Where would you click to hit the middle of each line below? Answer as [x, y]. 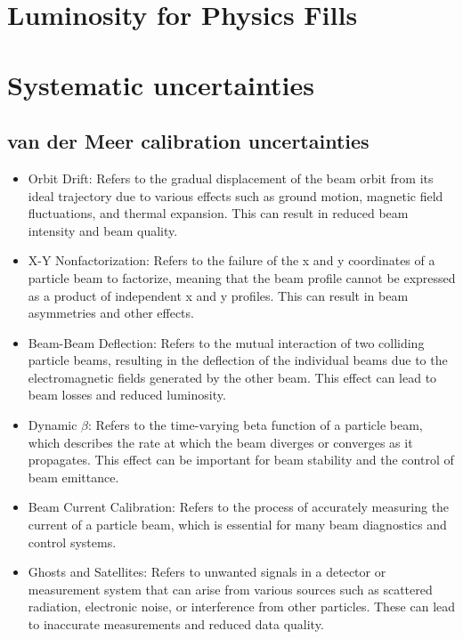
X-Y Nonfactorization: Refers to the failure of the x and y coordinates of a [231, 260]
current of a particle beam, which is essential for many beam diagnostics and [237, 525]
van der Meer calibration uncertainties [188, 141]
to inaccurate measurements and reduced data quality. [176, 624]
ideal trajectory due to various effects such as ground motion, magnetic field [236, 195]
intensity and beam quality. [103, 230]
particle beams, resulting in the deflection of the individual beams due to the [238, 360]
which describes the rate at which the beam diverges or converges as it [220, 442]
